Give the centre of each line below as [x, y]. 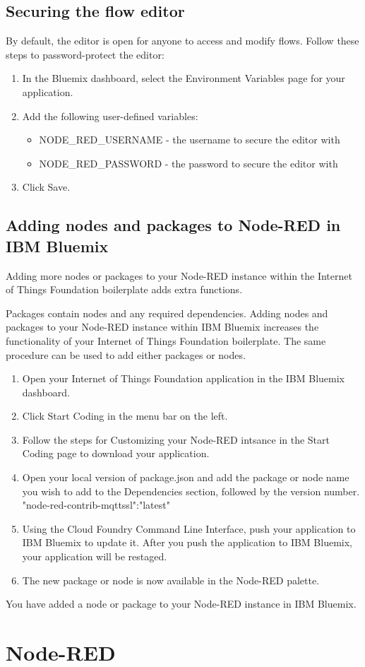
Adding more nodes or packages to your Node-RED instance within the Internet [179, 275]
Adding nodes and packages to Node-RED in [173, 225]
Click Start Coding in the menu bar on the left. [125, 416]
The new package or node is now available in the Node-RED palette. [171, 580]
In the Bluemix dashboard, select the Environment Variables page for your [184, 78]
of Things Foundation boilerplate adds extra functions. [124, 289]
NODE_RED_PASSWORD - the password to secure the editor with [189, 163]
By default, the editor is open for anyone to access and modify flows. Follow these [182, 41]
